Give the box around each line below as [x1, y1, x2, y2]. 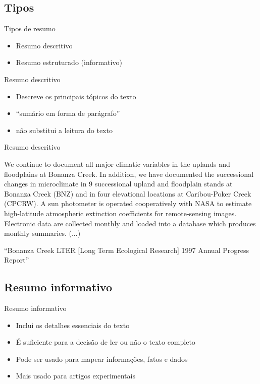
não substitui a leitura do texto [16, 124, 113, 135]
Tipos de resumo [4, 23, 56, 34]
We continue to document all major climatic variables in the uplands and [4, 158, 230, 169]
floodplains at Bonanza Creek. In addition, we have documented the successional [4, 168, 254, 179]
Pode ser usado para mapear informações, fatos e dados [16, 353, 188, 364]
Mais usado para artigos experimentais [16, 370, 135, 381]
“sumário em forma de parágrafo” [16, 108, 120, 118]
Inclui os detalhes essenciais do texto [16, 319, 130, 330]
